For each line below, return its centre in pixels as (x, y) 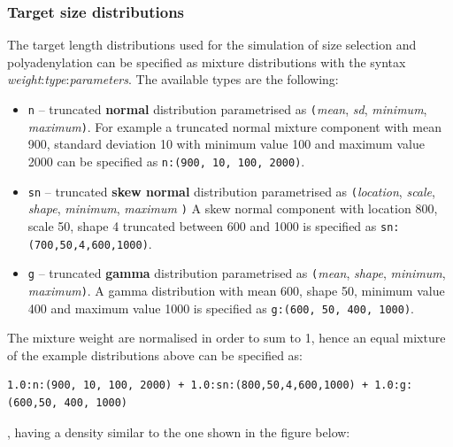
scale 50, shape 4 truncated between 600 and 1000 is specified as (202, 225)
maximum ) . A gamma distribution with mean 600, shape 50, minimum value (236, 290)
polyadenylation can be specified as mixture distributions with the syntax (207, 62)
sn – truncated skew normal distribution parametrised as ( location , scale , (231, 191)
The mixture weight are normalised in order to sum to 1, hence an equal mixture (226, 338)
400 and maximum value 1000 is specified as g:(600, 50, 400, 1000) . (221, 308)
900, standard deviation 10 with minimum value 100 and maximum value (226, 144)
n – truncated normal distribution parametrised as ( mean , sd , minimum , (227, 109)
